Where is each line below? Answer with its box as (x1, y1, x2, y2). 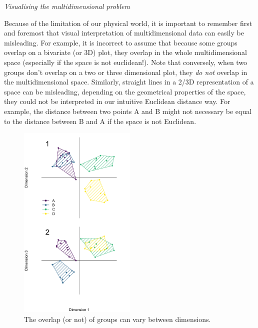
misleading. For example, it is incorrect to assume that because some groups (4, 37, 237, 47)
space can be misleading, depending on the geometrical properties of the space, (4, 86, 246, 96)
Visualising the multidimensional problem (4, 1, 130, 11)
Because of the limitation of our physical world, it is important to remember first (4, 17, 252, 28)
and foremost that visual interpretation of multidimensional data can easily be (4, 27, 244, 38)
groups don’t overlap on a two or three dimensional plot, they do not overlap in (4, 66, 247, 77)
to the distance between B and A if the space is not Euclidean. (4, 115, 196, 126)
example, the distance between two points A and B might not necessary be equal (4, 105, 252, 116)
